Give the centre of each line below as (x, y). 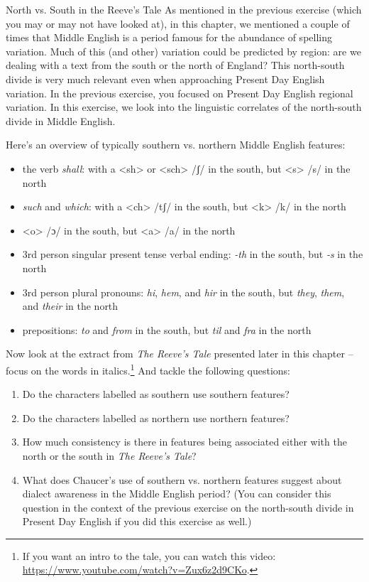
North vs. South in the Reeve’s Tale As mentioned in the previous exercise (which (184, 9)
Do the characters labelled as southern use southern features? (156, 394)
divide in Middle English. (61, 120)
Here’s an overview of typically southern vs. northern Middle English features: (176, 145)
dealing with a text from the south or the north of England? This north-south (175, 65)
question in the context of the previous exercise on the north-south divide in (188, 507)
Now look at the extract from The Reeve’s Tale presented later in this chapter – (180, 354)
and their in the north (70, 306)
